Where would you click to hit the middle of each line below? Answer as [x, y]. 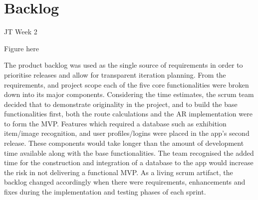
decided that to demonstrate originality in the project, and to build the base [121, 104]
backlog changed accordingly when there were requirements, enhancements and [125, 182]
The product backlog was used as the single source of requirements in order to [124, 65]
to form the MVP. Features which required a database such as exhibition [115, 123]
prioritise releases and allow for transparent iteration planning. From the [115, 74]
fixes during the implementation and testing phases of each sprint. [105, 192]
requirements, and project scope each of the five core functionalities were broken [127, 84]
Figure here [21, 48]
